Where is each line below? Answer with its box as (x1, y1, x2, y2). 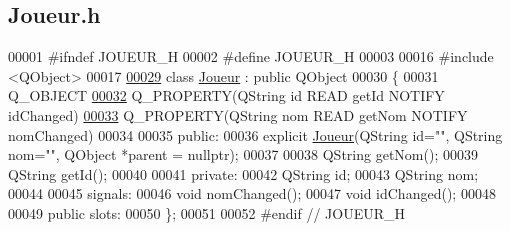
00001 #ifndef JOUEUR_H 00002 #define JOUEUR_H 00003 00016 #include (8, 46, 494, 67)
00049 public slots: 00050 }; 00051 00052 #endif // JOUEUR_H (8, 202, 406, 223)
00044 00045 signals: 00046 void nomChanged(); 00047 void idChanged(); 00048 (8, 183, 496, 204)
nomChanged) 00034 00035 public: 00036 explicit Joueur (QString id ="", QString (8, 124, 503, 145)
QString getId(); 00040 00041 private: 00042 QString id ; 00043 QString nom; (8, 163, 479, 184)
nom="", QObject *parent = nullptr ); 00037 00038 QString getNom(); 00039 (8, 144, 478, 165)
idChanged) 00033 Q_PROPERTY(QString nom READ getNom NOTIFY (8, 104, 468, 125)
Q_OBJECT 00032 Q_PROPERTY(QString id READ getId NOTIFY (8, 85, 445, 106)
